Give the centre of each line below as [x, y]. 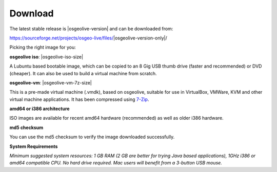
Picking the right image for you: [43, 47]
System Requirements [34, 146]
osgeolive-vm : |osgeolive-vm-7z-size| [51, 82]
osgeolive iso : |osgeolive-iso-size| [46, 57]
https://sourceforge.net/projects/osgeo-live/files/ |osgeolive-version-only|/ [88, 38]
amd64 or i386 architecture [39, 109]
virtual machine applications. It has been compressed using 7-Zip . [79, 99]
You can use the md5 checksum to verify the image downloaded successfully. [92, 137]
